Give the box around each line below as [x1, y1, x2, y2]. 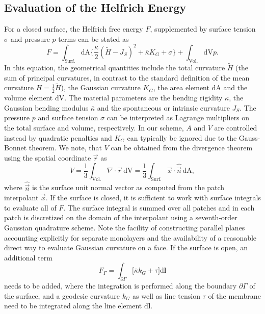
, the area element [153, 82, 209, 93]
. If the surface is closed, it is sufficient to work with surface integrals [45, 192, 261, 203]
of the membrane [208, 290, 261, 301]
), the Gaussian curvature [61, 82, 141, 93]
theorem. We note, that [29, 142, 102, 153]
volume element [4, 92, 53, 103]
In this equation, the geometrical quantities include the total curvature [4, 62, 225, 72]
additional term [4, 252, 52, 263]
